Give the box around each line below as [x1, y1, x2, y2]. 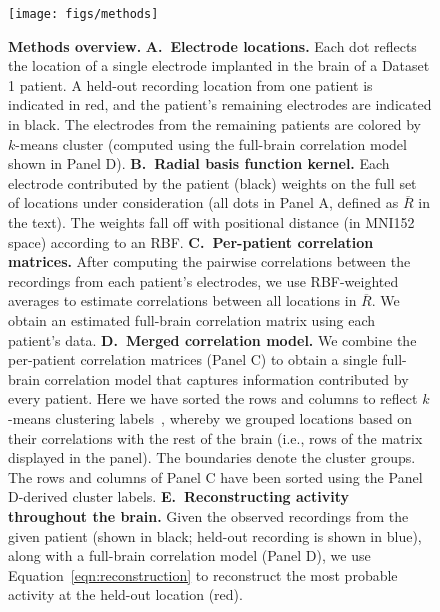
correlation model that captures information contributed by [44, 368, 409, 389]
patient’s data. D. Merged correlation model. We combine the [8, 329, 417, 350]
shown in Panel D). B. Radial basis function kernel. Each [8, 153, 390, 174]
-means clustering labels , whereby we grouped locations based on [8, 407, 413, 428]
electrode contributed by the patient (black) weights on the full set [8, 172, 417, 193]
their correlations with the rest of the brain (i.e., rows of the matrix [8, 427, 423, 448]
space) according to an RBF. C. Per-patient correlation [8, 231, 374, 252]
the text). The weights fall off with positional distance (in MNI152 [8, 212, 415, 232]
